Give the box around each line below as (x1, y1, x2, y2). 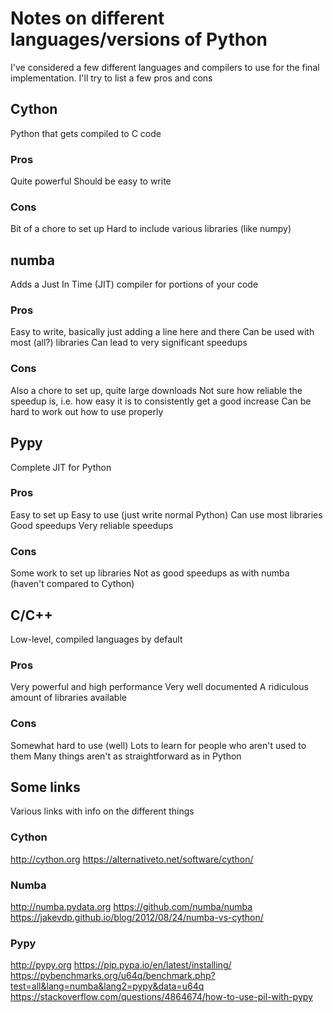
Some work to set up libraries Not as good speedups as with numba (10, 567, 290, 579)
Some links (10, 778, 81, 796)
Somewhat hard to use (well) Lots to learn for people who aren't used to (10, 739, 307, 751)
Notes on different (10, 7, 165, 30)
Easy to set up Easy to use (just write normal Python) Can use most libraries (10, 508, 323, 521)
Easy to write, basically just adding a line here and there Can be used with (10, 326, 315, 338)
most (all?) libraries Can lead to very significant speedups (10, 337, 248, 349)
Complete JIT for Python (10, 461, 112, 473)
